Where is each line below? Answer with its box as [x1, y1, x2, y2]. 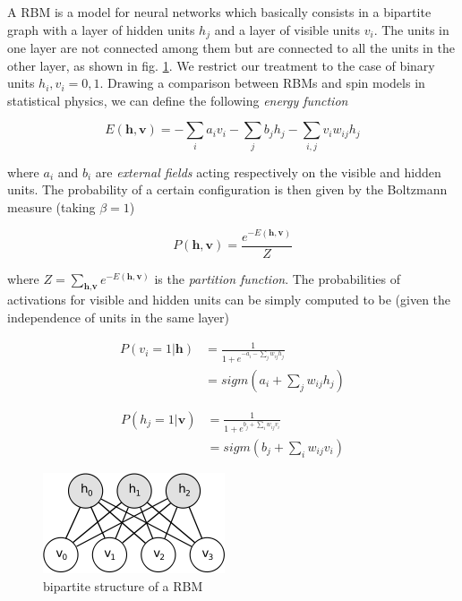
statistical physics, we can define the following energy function [7, 90, 348, 109]
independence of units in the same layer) [7, 308, 229, 326]
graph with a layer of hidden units [7, 20, 195, 39]
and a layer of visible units [214, 20, 361, 39]
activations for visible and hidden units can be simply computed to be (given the [7, 290, 451, 309]
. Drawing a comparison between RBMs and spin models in [99, 73, 425, 92]
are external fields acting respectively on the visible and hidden [95, 162, 441, 181]
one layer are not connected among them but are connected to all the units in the [7, 39, 455, 57]
